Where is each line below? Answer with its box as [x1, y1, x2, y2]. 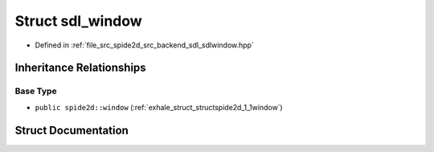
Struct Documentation [14, 123, 129, 137]
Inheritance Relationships [14, 61, 146, 75]
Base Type [14, 85, 57, 97]
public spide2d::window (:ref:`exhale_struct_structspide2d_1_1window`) [35, 102, 283, 112]
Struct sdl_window [14, 12, 142, 30]
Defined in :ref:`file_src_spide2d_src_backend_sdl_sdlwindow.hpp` [35, 40, 255, 50]
